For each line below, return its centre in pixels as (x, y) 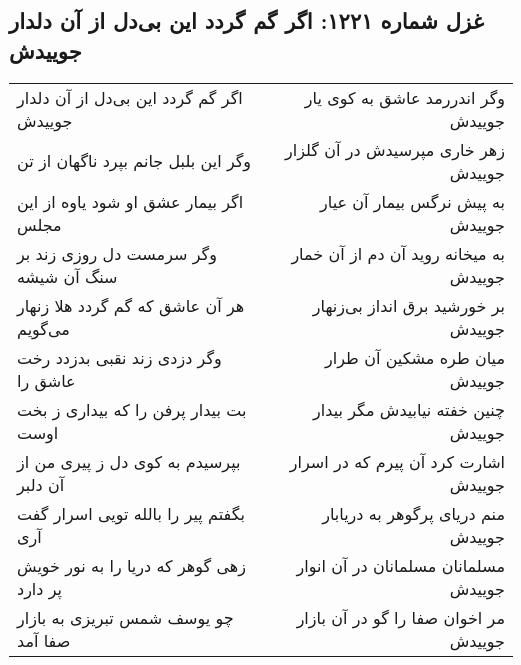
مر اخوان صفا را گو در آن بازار (400, 617)
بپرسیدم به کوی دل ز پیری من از (129, 461)
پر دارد (40, 588)
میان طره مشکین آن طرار (415, 357)
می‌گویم (43, 328)
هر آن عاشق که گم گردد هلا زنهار (131, 305)
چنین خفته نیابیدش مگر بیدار (409, 409)
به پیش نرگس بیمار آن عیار (412, 201)
